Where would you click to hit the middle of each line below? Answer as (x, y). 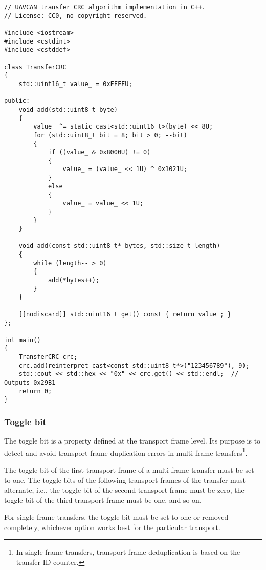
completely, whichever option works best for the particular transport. (112, 527)
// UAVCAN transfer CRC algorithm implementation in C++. (105, 7)
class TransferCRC (35, 67)
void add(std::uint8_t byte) (68, 109)
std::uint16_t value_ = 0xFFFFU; (75, 84)
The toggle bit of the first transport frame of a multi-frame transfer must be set (129, 469)
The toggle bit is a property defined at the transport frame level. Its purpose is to (132, 441)
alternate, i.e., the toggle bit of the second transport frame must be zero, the (124, 490)
